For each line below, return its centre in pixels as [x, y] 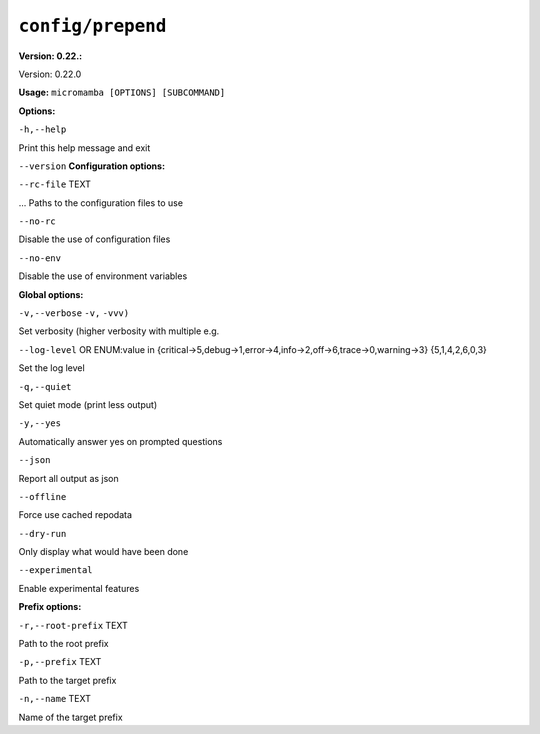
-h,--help [42, 129]
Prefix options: [50, 607]
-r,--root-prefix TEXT [73, 625]
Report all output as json [68, 478]
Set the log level [51, 368]
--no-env [40, 258]
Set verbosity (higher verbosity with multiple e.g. [119, 331]
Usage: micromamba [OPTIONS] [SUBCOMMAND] [122, 92]
